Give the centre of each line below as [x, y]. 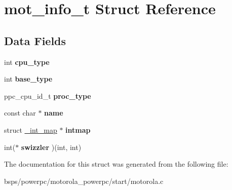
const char [20, 113]
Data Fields [35, 40]
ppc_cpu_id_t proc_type [48, 96]
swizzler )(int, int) [51, 147]
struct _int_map [31, 129]
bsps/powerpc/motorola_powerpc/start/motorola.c [84, 181]
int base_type [28, 79]
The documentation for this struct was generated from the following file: [116, 164]
